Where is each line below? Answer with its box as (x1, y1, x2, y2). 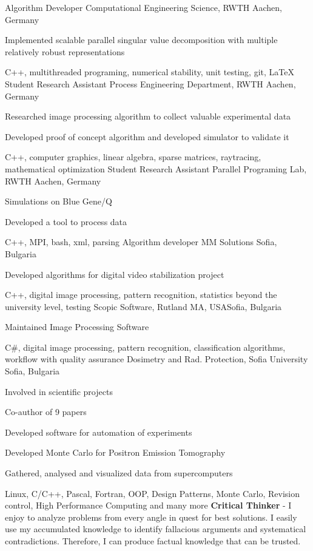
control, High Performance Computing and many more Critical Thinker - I (5, 499, 292, 512)
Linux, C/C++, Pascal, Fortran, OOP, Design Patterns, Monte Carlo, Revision (5, 487, 300, 499)
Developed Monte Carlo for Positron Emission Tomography (5, 446, 226, 459)
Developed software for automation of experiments (5, 425, 192, 438)
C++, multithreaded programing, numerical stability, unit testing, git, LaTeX (5, 66, 294, 78)
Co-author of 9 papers (5, 405, 87, 418)
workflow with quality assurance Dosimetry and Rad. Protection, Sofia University (5, 353, 308, 365)
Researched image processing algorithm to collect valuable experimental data (5, 110, 291, 123)
